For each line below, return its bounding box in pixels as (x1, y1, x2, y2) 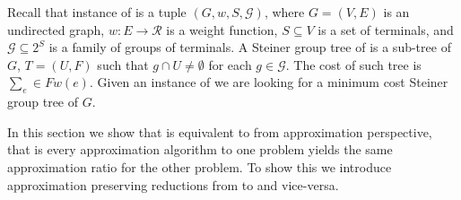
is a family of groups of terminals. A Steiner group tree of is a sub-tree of (48, 38, 451, 57)
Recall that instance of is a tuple (7, 3, 187, 21)
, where (264, 3, 305, 21)
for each (208, 55, 252, 74)
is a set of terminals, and (317, 20, 454, 39)
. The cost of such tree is (285, 55, 422, 74)
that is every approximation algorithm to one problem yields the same (7, 140, 393, 159)
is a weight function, (166, 20, 278, 39)
